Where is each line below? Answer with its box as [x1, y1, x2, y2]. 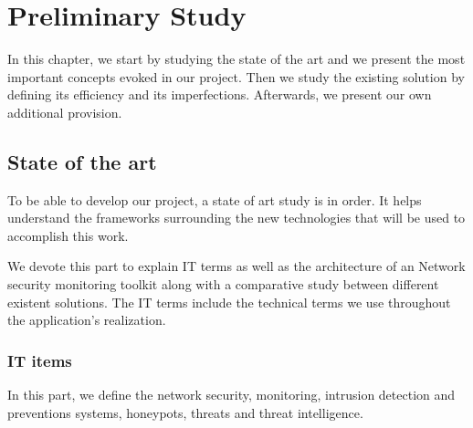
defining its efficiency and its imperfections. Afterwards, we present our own [7, 85, 432, 104]
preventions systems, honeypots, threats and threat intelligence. [7, 402, 363, 422]
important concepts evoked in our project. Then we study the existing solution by [7, 67, 465, 86]
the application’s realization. [7, 310, 166, 329]
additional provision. [7, 102, 122, 121]
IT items [7, 349, 72, 371]
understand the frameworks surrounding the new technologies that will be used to [7, 208, 466, 227]
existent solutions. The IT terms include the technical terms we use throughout [7, 292, 451, 311]
